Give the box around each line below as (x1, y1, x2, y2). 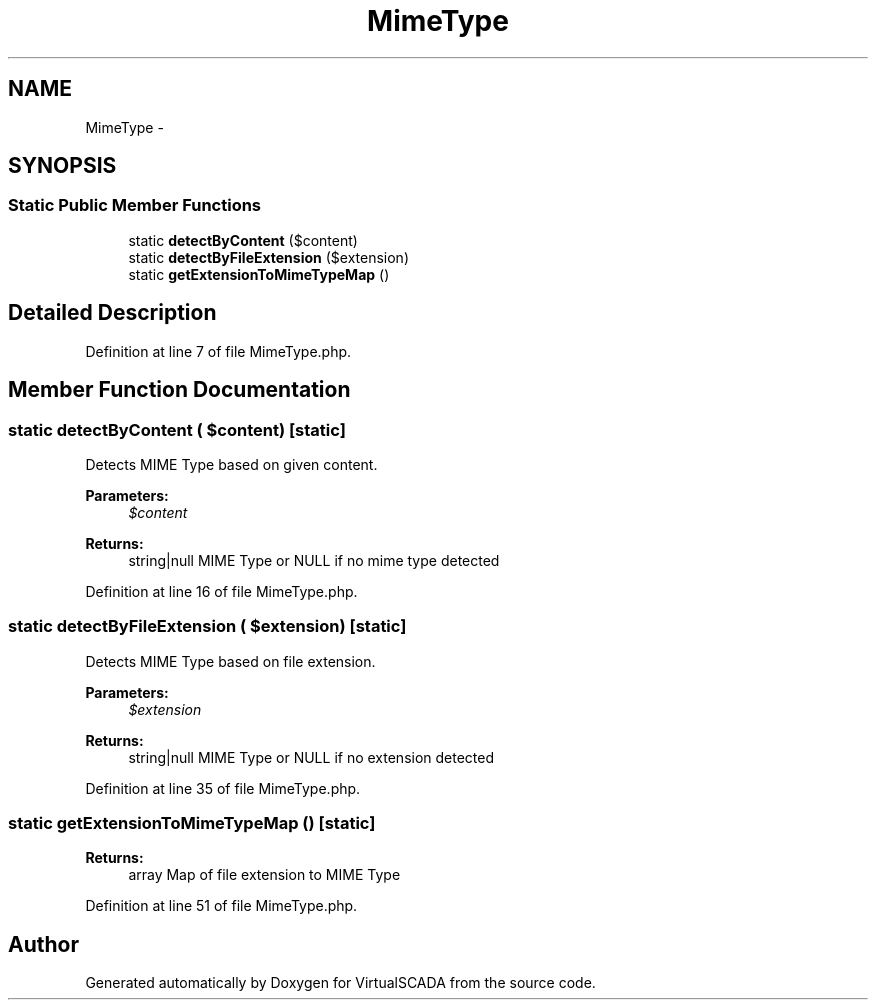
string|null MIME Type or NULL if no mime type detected (128, 551, 500, 569)
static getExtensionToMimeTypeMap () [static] (8, 813, 376, 833)
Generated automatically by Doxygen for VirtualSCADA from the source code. (85, 974, 596, 992)
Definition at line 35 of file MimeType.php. (85, 779, 361, 797)
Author (8, 931, 79, 957)
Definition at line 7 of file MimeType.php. (85, 342, 352, 360)
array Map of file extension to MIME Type (128, 866, 401, 884)
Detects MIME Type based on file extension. (85, 652, 376, 670)
